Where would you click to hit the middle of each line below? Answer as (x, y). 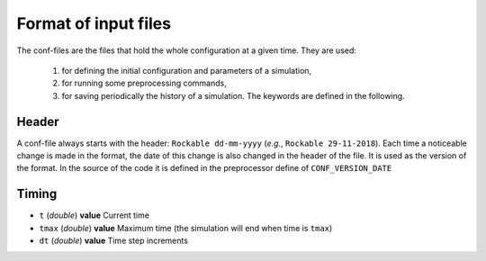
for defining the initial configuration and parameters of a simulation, (187, 70)
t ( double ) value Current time (94, 215)
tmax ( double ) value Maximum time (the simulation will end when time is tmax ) (186, 228)
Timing (37, 194)
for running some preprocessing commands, (144, 83)
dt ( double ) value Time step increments (114, 241)
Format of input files (94, 23)
